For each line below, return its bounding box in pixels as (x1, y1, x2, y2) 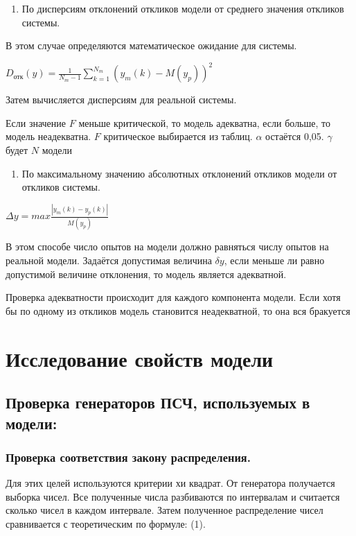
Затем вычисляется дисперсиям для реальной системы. (6, 92, 237, 107)
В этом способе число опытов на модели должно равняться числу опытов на (6, 239, 329, 254)
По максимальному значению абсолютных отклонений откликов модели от (21, 166, 337, 180)
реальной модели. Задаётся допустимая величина (6, 253, 212, 268)
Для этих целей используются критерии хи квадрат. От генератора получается (6, 476, 335, 490)
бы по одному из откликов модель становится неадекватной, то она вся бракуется (6, 303, 350, 318)
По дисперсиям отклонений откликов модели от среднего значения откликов (21, 1, 344, 15)
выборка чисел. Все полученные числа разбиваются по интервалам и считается (6, 489, 340, 503)
